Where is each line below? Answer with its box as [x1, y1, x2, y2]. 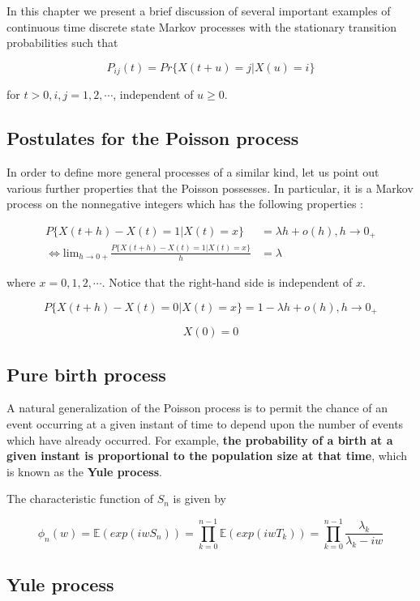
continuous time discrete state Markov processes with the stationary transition [6, 18, 397, 35]
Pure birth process [6, 361, 166, 386]
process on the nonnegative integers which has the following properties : [6, 195, 363, 212]
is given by [173, 490, 226, 507]
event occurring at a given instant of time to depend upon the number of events [6, 416, 404, 432]
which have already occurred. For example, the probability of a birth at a [6, 431, 393, 448]
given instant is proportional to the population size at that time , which [6, 447, 408, 464]
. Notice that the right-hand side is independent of [101, 274, 353, 291]
